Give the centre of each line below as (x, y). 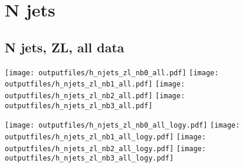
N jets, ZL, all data (65, 47)
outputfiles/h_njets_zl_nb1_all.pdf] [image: (95, 84)
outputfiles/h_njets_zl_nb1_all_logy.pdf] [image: (106, 137)
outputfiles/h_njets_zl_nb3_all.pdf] (79, 106)
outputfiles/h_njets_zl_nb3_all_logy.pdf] (89, 158)
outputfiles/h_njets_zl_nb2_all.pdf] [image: (95, 96)
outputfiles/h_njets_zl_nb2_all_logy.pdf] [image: (106, 148)
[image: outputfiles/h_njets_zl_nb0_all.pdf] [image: (112, 73)
